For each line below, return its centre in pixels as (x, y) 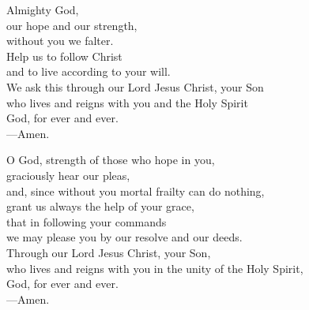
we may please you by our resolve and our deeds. (124, 237)
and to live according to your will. (89, 71)
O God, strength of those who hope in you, (111, 160)
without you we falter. (60, 41)
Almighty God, (43, 9)
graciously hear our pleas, (68, 175)
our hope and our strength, (72, 25)
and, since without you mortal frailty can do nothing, (136, 190)
